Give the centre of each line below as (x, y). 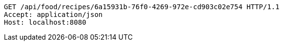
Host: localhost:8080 (45, 22)
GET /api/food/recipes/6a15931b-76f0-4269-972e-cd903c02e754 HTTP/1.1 (142, 7)
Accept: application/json (53, 15)
